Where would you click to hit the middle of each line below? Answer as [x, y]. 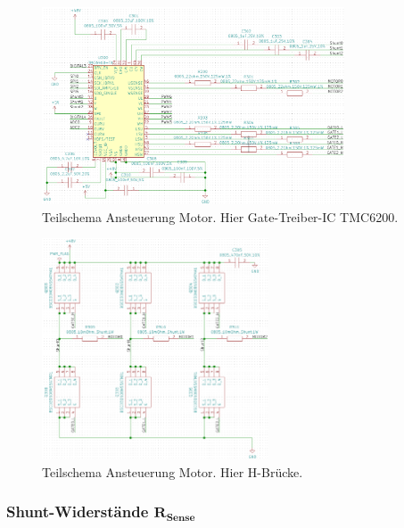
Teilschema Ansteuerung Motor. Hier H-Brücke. [173, 471]
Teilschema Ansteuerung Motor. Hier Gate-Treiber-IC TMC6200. [220, 216]
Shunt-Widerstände [78, 511]
